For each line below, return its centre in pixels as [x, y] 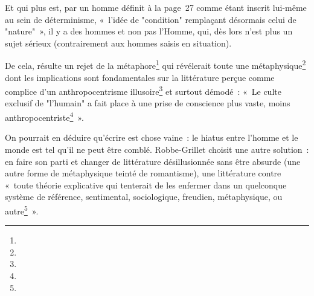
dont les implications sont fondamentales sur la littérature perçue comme [140, 77]
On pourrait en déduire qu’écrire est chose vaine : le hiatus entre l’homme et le [152, 137]
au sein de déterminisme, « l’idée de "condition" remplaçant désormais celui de [151, 19]
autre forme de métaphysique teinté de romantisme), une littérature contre [143, 173]
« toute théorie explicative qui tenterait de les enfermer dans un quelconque [146, 185]
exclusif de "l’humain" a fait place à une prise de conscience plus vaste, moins [148, 103]
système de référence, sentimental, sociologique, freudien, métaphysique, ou [144, 197]
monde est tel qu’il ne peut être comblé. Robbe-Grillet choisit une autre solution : [157, 149]
